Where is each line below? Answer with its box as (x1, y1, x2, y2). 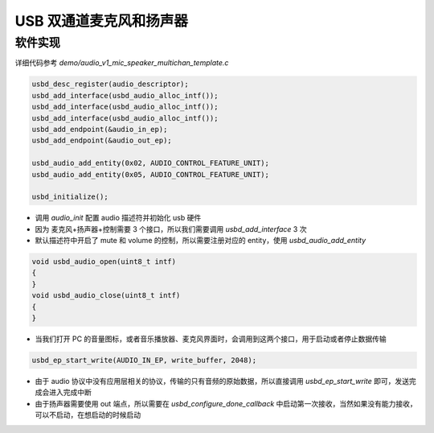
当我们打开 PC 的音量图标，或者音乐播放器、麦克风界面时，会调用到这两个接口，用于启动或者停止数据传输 (35, 334, 387, 344)
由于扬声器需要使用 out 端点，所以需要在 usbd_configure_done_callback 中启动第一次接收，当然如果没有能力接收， (35, 398, 417, 408)
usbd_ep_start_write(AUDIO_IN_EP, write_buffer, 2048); (31, 355, 257, 365)
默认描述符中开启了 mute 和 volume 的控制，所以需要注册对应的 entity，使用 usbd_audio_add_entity (35, 236, 366, 245)
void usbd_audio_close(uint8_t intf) (31, 291, 181, 300)
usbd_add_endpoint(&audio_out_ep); (31, 136, 172, 145)
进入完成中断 (48, 387, 92, 398)
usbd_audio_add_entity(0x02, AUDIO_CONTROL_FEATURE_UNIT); (31, 159, 269, 168)
